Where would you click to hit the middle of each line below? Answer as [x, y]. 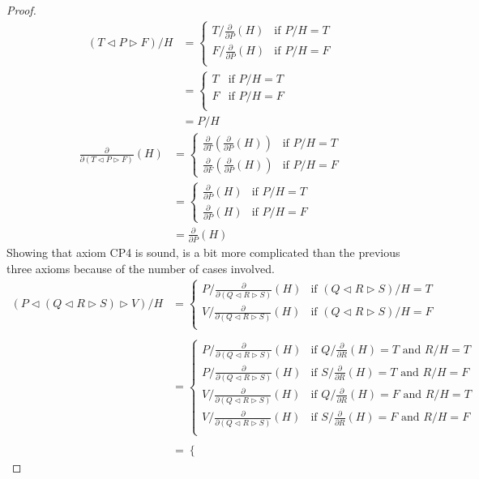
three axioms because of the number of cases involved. [141, 268]
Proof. [21, 10]
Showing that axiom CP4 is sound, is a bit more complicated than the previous [203, 252]
